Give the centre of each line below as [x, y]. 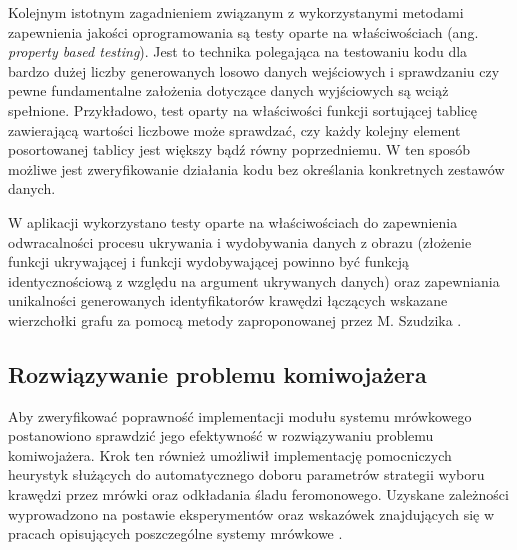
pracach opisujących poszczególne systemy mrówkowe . [175, 533]
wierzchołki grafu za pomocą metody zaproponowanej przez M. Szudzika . [235, 319]
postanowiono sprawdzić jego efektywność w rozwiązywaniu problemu [221, 435]
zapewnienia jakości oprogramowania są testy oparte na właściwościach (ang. [243, 31]
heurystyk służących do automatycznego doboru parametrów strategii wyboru [246, 474]
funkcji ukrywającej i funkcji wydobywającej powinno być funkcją [209, 261]
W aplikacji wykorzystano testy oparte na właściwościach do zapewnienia [233, 221]
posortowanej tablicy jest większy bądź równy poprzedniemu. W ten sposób [239, 149]
